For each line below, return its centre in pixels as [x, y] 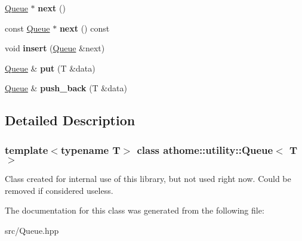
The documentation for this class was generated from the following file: [135, 210]
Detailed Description [70, 120]
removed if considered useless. [59, 190]
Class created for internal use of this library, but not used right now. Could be [148, 178]
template [27, 149]
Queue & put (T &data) [50, 68]
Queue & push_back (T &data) [66, 88]
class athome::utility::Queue [205, 149]
